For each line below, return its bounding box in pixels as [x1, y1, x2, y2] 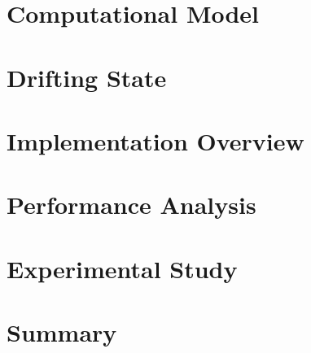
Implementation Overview [7, 124, 304, 157]
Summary [7, 316, 117, 349]
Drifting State [7, 60, 167, 94]
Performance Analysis [7, 188, 256, 221]
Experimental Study [7, 251, 238, 285]
